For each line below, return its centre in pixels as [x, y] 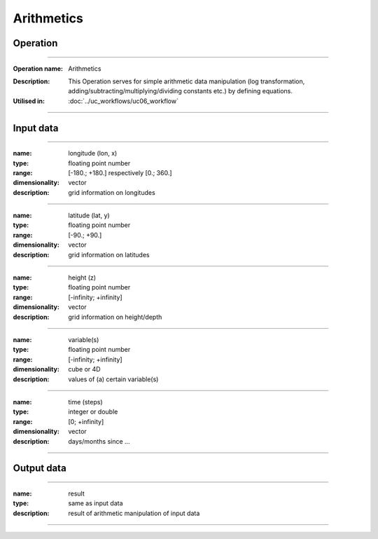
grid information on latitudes [109, 254]
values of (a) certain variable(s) [113, 379]
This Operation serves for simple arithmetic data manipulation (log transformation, [187, 81]
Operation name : [38, 68]
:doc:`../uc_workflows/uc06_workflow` [123, 101]
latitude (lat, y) [89, 216]
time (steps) [85, 402]
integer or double [93, 412]
